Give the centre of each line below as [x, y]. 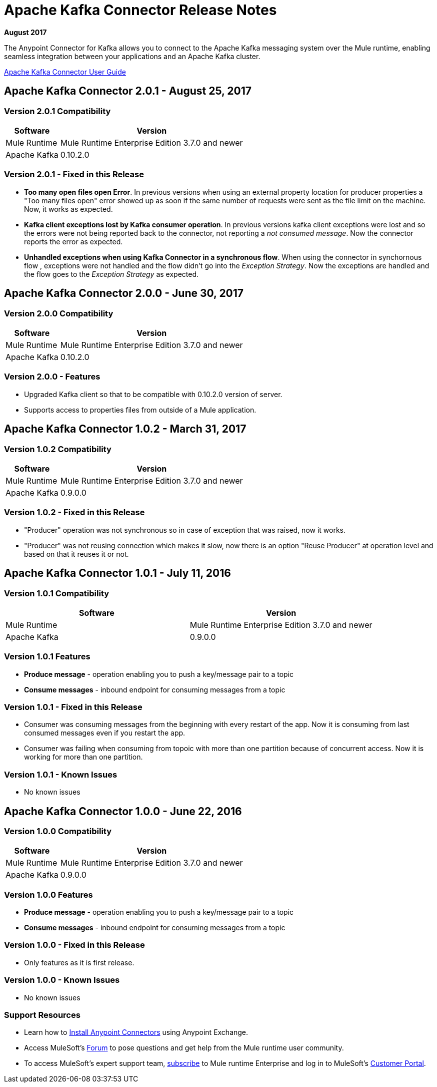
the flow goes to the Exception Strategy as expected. [111, 274]
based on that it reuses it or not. [76, 554]
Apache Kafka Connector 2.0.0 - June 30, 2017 [124, 293]
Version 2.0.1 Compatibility [57, 111]
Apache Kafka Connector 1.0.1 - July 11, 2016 [117, 573]
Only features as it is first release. [79, 962]
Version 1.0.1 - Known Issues [61, 774]
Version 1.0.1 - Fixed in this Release [73, 707]
